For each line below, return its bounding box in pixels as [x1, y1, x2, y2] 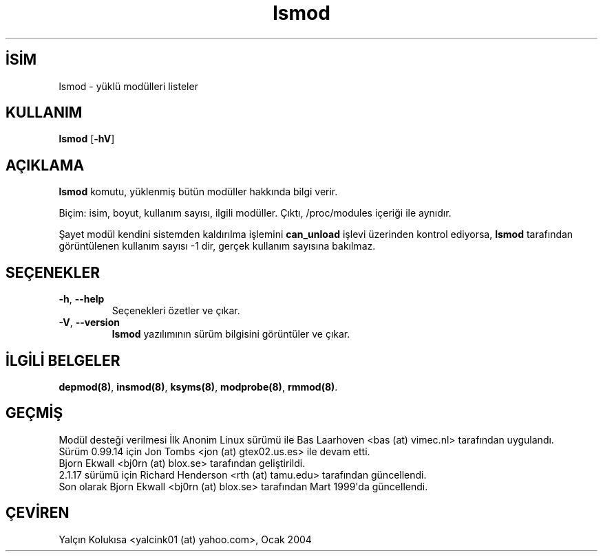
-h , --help [59, 293, 105, 305]
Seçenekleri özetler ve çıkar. [112, 305, 240, 317]
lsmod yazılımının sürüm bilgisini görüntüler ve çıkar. [112, 328, 350, 340]
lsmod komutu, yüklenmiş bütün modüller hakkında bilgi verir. [59, 186, 338, 198]
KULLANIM [6, 104, 83, 122]
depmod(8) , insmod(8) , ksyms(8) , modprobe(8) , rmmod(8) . [59, 380, 338, 393]
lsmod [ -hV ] [59, 133, 115, 145]
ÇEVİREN [6, 504, 70, 522]
